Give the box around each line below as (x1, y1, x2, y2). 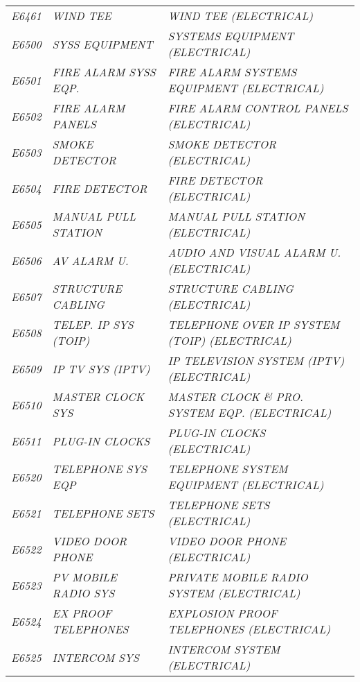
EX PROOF (52, 605, 112, 621)
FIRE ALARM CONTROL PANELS (168, 100, 348, 116)
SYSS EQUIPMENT (52, 35, 153, 52)
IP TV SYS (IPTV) (52, 360, 150, 377)
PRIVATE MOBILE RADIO (168, 569, 308, 585)
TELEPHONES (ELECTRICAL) (168, 621, 330, 637)
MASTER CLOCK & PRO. (168, 389, 303, 404)
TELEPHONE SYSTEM (168, 461, 288, 477)
